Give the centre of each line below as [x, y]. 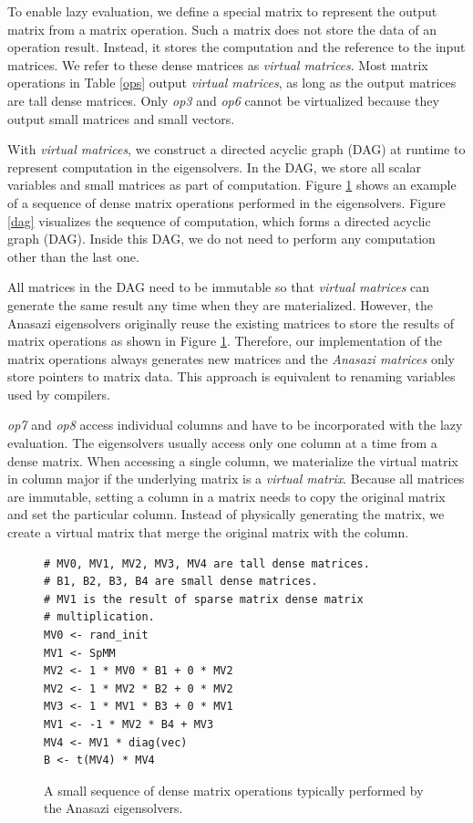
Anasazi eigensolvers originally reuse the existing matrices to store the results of [231, 323]
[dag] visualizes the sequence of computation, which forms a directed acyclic [219, 220]
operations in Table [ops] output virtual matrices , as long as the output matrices [232, 83]
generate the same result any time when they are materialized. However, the [220, 304]
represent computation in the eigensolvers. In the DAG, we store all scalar [214, 167]
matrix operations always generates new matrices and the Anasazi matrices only [231, 358]
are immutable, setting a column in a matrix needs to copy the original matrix [226, 496]
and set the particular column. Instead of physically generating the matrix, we [226, 514]
